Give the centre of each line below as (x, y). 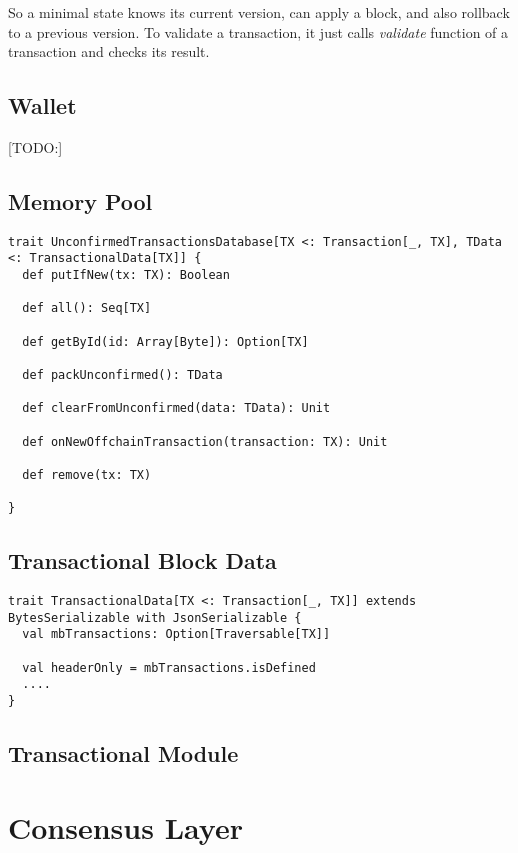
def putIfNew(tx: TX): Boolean (126, 275)
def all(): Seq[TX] (87, 308)
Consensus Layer (125, 826)
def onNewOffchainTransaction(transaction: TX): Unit (205, 441)
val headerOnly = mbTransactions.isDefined (169, 667)
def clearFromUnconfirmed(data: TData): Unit (176, 408)
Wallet (42, 105)
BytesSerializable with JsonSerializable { (155, 617)
